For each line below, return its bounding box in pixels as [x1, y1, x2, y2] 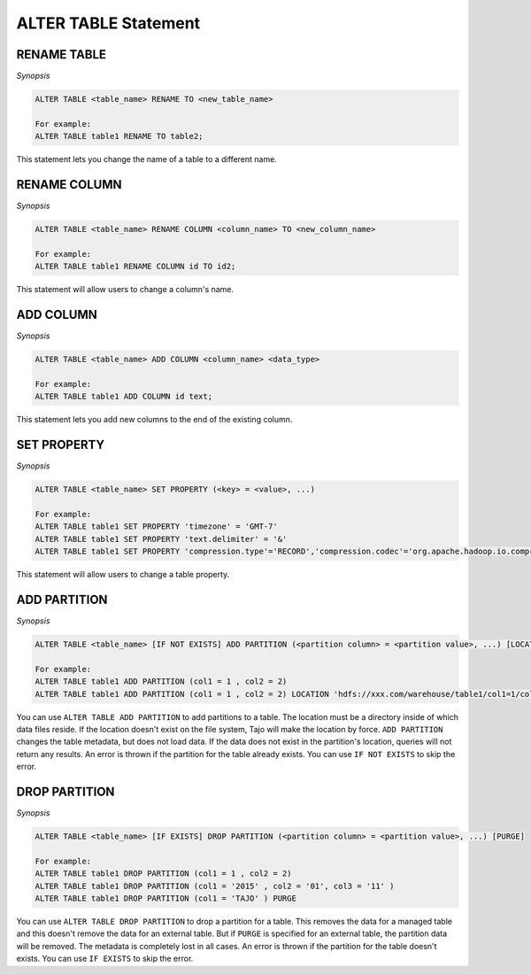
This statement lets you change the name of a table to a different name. [16, 154, 278, 165]
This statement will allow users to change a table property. [16, 569, 230, 580]
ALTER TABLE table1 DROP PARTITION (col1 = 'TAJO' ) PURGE [35, 893, 296, 903]
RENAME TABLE [16, 47, 106, 62]
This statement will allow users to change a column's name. [16, 284, 235, 295]
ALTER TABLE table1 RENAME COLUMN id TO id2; [35, 261, 236, 272]
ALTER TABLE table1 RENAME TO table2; [35, 131, 204, 142]
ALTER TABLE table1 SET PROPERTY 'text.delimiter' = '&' [35, 534, 288, 544]
